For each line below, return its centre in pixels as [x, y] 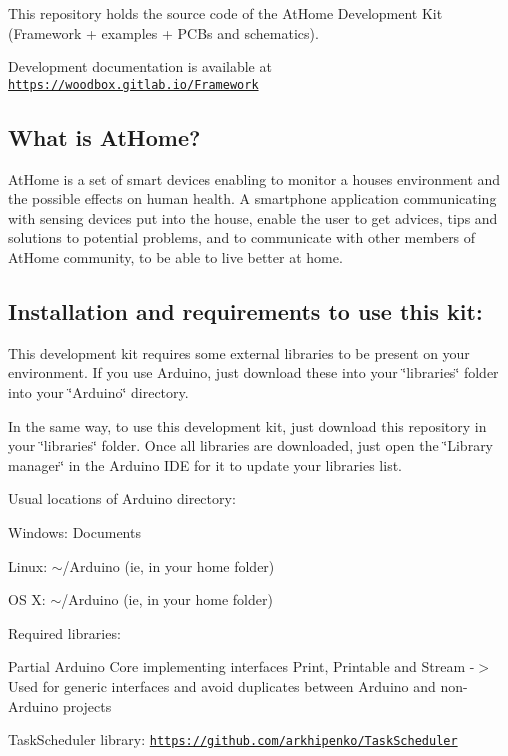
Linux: [28, 565]
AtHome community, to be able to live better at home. [175, 257]
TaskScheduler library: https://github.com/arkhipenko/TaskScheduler [233, 739]
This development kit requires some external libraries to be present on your [239, 352]
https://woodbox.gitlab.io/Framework [133, 84]
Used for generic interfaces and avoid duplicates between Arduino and [222, 685]
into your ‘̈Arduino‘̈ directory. [98, 392]
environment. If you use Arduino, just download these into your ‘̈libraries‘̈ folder [253, 372]
